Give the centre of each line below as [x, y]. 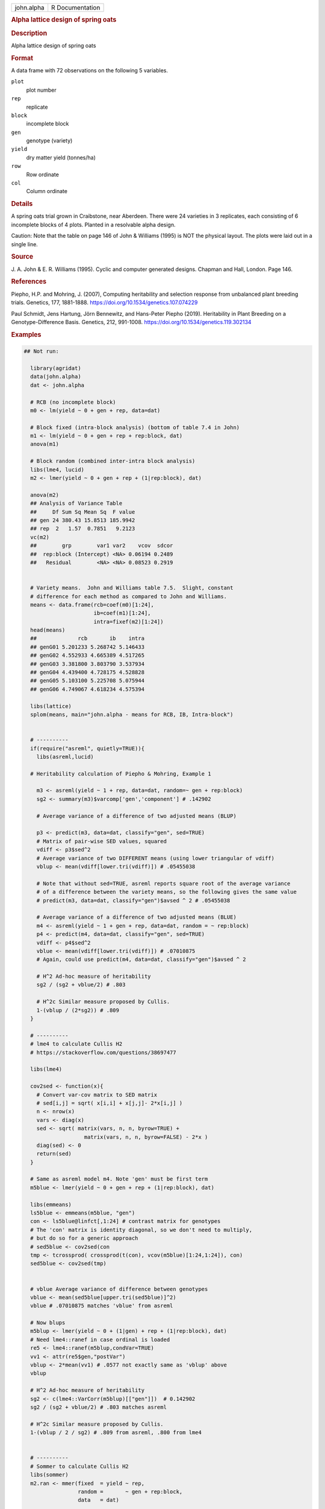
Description [29, 33]
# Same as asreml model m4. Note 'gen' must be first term [119, 1179]
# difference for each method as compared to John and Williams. [129, 596]
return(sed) [54, 1154]
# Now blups [48, 1323]
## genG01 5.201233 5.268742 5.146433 [87, 647]
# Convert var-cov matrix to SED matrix [97, 1095]
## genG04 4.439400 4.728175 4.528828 [87, 672]
